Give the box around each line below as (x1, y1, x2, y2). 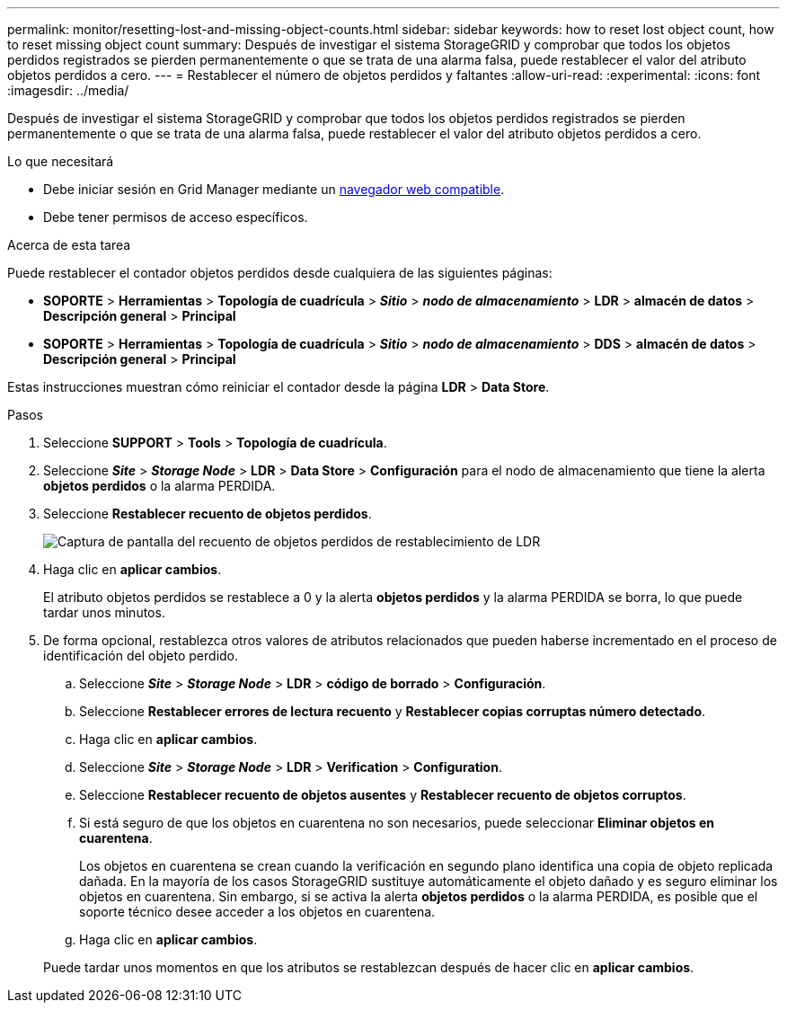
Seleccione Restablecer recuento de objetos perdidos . (43, 506, 372, 521)
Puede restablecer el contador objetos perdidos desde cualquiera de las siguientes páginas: (7, 265, 553, 280)
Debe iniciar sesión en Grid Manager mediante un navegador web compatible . (43, 182, 505, 197)
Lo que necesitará (7, 154, 114, 169)
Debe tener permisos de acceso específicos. (43, 209, 308, 225)
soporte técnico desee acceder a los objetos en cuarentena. (79, 904, 436, 919)
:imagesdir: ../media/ (7, 83, 129, 98)
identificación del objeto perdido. (43, 648, 239, 663)
